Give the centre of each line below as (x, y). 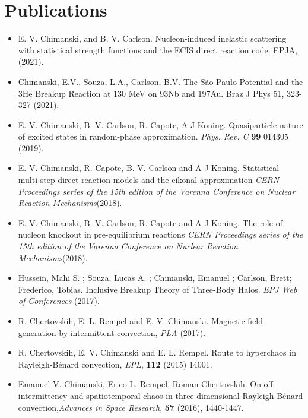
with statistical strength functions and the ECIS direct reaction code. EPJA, (158, 50)
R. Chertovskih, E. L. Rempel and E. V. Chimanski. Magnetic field (141, 321)
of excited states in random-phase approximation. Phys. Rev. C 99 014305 (153, 136)
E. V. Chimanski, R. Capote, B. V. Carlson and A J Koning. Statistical (149, 168)
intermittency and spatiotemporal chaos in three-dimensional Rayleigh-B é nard (161, 395)
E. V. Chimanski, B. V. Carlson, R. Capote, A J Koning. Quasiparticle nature (161, 124)
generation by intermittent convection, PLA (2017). (112, 332)
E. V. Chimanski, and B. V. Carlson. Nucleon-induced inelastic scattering (152, 38)
